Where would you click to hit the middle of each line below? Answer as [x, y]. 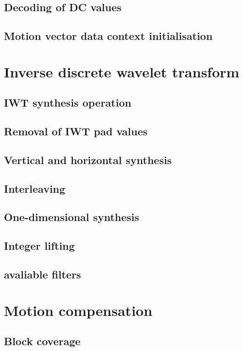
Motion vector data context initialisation [108, 36]
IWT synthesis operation [68, 102]
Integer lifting [39, 246]
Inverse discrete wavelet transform [122, 71]
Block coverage [42, 341]
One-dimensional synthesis [72, 217]
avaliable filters [43, 274]
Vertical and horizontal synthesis [88, 159]
